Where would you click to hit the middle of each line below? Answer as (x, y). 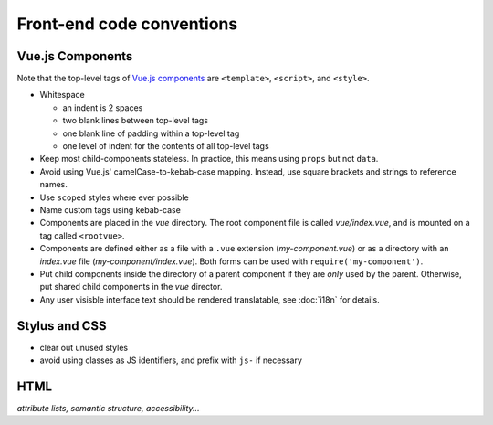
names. (53, 185)
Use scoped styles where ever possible (114, 197)
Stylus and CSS (62, 326)
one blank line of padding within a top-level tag (151, 133)
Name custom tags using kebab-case (110, 209)
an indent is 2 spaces (103, 107)
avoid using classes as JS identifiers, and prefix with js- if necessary (171, 360)
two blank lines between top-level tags (136, 121)
